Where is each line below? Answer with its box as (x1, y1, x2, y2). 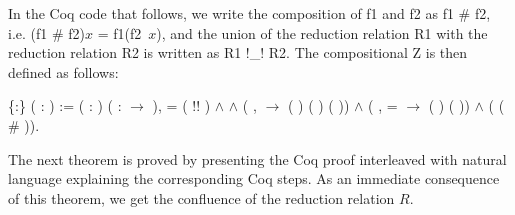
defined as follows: (8, 61, 119, 82)
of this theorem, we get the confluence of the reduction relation (8, 187, 395, 208)
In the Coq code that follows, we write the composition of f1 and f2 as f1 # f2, (8, 3, 491, 23)
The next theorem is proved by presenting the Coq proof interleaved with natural (8, 148, 507, 169)
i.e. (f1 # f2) (8, 22, 85, 43)
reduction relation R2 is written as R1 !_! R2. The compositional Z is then (8, 42, 468, 63)
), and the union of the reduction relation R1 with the (156, 22, 488, 43)
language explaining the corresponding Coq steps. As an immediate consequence (8, 168, 500, 189)
